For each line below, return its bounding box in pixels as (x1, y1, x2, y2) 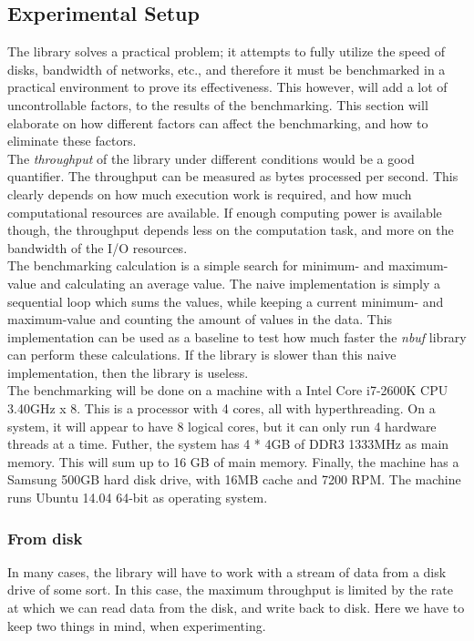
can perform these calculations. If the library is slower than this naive (7, 345, 397, 364)
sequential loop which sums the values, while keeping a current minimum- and (7, 291, 444, 310)
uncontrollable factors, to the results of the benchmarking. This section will (7, 95, 428, 114)
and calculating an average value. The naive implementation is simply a (40, 273, 441, 292)
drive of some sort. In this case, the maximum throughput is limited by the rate (7, 580, 453, 599)
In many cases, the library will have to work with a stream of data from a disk (7, 562, 447, 581)
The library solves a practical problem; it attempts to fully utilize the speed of (7, 42, 445, 61)
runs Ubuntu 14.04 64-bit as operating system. (7, 488, 268, 507)
